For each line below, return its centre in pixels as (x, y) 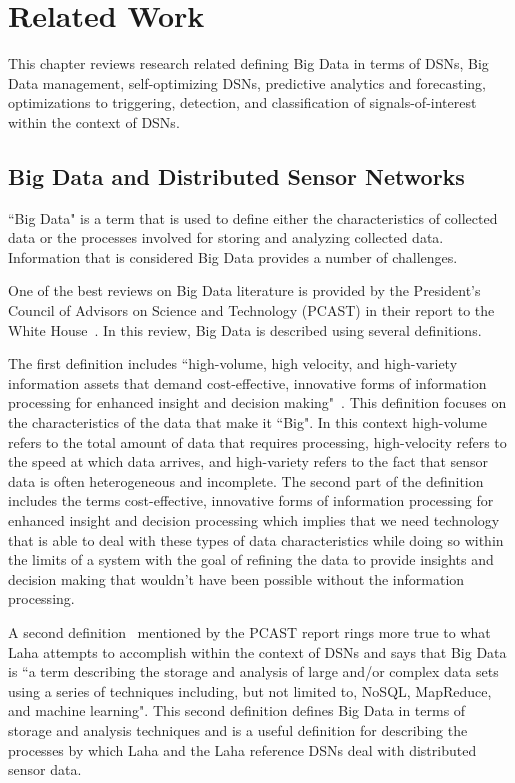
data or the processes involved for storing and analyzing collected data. (226, 237)
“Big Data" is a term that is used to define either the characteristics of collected (253, 217)
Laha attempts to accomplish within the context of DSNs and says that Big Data (257, 651)
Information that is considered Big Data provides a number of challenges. (233, 256)
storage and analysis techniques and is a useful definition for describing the (238, 729)
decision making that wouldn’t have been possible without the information (236, 578)
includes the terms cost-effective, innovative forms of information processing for (251, 500)
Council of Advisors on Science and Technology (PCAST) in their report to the (251, 310)
